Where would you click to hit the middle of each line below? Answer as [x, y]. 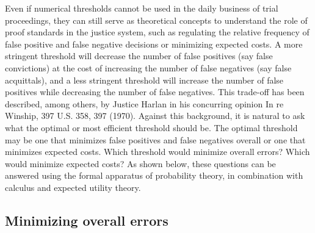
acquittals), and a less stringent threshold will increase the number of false [144, 80]
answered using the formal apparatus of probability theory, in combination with [154, 175]
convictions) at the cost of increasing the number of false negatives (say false [148, 67]
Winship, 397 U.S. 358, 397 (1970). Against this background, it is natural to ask [155, 116]
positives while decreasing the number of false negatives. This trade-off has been [155, 92]
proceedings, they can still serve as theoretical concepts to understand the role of [156, 20]
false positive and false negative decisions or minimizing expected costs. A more [154, 44]
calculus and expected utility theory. [73, 187]
